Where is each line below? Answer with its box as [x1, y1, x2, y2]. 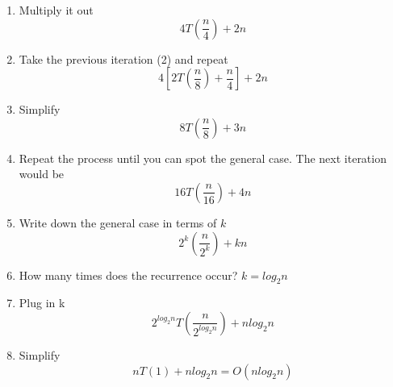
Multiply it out [19, 2, 94, 18]
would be [19, 165, 65, 182]
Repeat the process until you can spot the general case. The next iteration [19, 149, 387, 166]
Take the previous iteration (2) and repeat [19, 50, 228, 67]
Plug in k [19, 294, 65, 311]
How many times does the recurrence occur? [19, 266, 238, 283]
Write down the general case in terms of [19, 214, 217, 231]
